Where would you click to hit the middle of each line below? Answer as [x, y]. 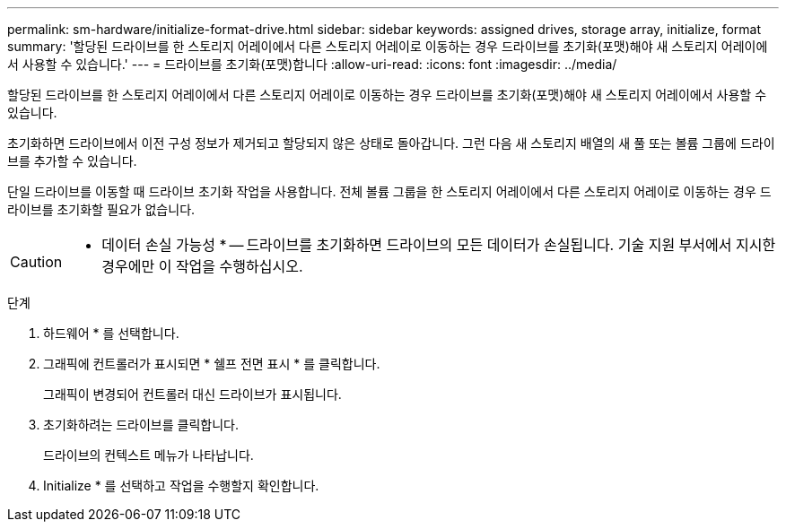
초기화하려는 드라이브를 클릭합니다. [141, 425]
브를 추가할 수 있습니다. [72, 161]
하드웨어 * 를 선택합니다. [111, 333]
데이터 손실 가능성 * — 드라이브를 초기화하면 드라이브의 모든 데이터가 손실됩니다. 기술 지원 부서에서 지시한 [439, 245]
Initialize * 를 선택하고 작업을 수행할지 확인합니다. [181, 486]
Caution [36, 262]
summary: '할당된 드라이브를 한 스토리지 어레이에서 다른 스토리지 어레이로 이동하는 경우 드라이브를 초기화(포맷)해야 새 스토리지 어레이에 [388, 46]
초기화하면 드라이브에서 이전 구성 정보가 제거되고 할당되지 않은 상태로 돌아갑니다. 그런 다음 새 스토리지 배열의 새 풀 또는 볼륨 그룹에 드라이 [391, 143]
